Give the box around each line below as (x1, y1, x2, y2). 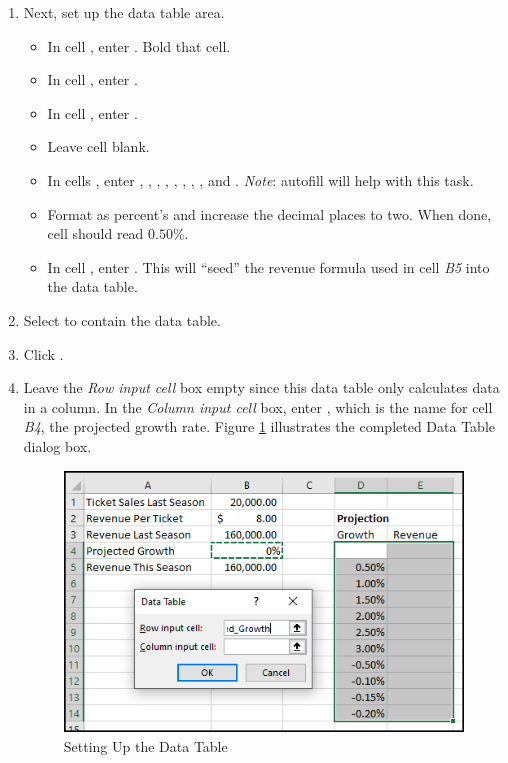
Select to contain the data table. (23, 309, 221, 330)
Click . (23, 343, 64, 364)
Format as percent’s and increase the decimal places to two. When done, (47, 203, 492, 224)
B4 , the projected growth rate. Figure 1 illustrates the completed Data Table (23, 416, 495, 437)
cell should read (47, 223, 144, 244)
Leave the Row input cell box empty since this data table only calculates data (23, 377, 500, 398)
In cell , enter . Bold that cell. (47, 35, 231, 56)
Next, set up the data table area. (23, 2, 225, 22)
